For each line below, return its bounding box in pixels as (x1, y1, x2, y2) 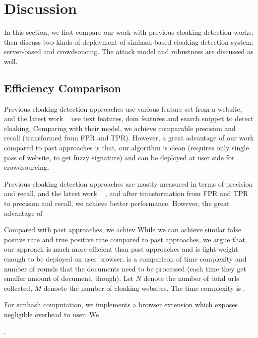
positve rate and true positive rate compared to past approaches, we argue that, (4, 234, 247, 244)
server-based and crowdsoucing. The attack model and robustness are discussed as (4, 46, 254, 57)
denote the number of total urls (143, 273, 239, 283)
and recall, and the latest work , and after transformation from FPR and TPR (4, 188, 249, 199)
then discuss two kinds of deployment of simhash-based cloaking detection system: (4, 36, 254, 47)
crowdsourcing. (4, 162, 49, 172)
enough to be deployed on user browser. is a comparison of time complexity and (4, 254, 247, 264)
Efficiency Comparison (4, 80, 121, 95)
